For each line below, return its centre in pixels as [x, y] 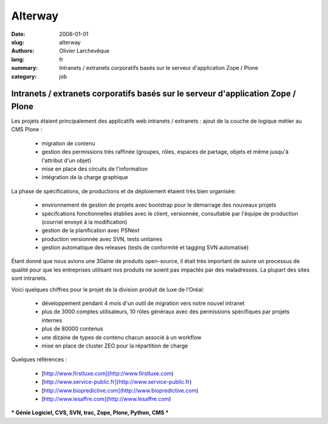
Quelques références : [39, 360]
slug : [18, 42]
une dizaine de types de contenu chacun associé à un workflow [121, 337]
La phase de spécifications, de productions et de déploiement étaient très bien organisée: [124, 191]
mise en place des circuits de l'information [95, 169]
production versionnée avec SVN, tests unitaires [102, 239]
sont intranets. [29, 278]
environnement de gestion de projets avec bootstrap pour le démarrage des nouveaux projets [159, 205]
